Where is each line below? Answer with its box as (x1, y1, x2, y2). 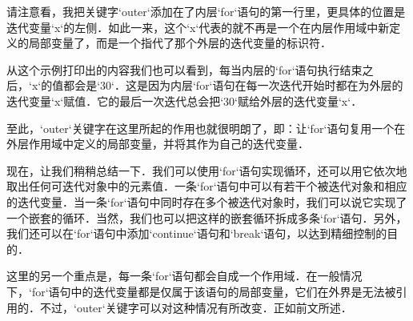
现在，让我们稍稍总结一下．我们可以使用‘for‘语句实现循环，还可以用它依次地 (6, 162, 407, 179)
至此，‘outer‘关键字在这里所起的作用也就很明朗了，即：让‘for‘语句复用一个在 (6, 119, 406, 136)
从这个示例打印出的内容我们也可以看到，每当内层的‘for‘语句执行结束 (6, 61, 363, 78)
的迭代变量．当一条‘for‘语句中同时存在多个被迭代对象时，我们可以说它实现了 (6, 193, 407, 210)
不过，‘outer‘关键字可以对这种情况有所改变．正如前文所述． (39, 299, 352, 315)
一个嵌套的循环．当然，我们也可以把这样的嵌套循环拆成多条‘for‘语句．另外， (6, 209, 407, 226)
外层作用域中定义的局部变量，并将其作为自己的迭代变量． (6, 135, 309, 152)
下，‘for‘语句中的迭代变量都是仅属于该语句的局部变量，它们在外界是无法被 (6, 283, 396, 299)
